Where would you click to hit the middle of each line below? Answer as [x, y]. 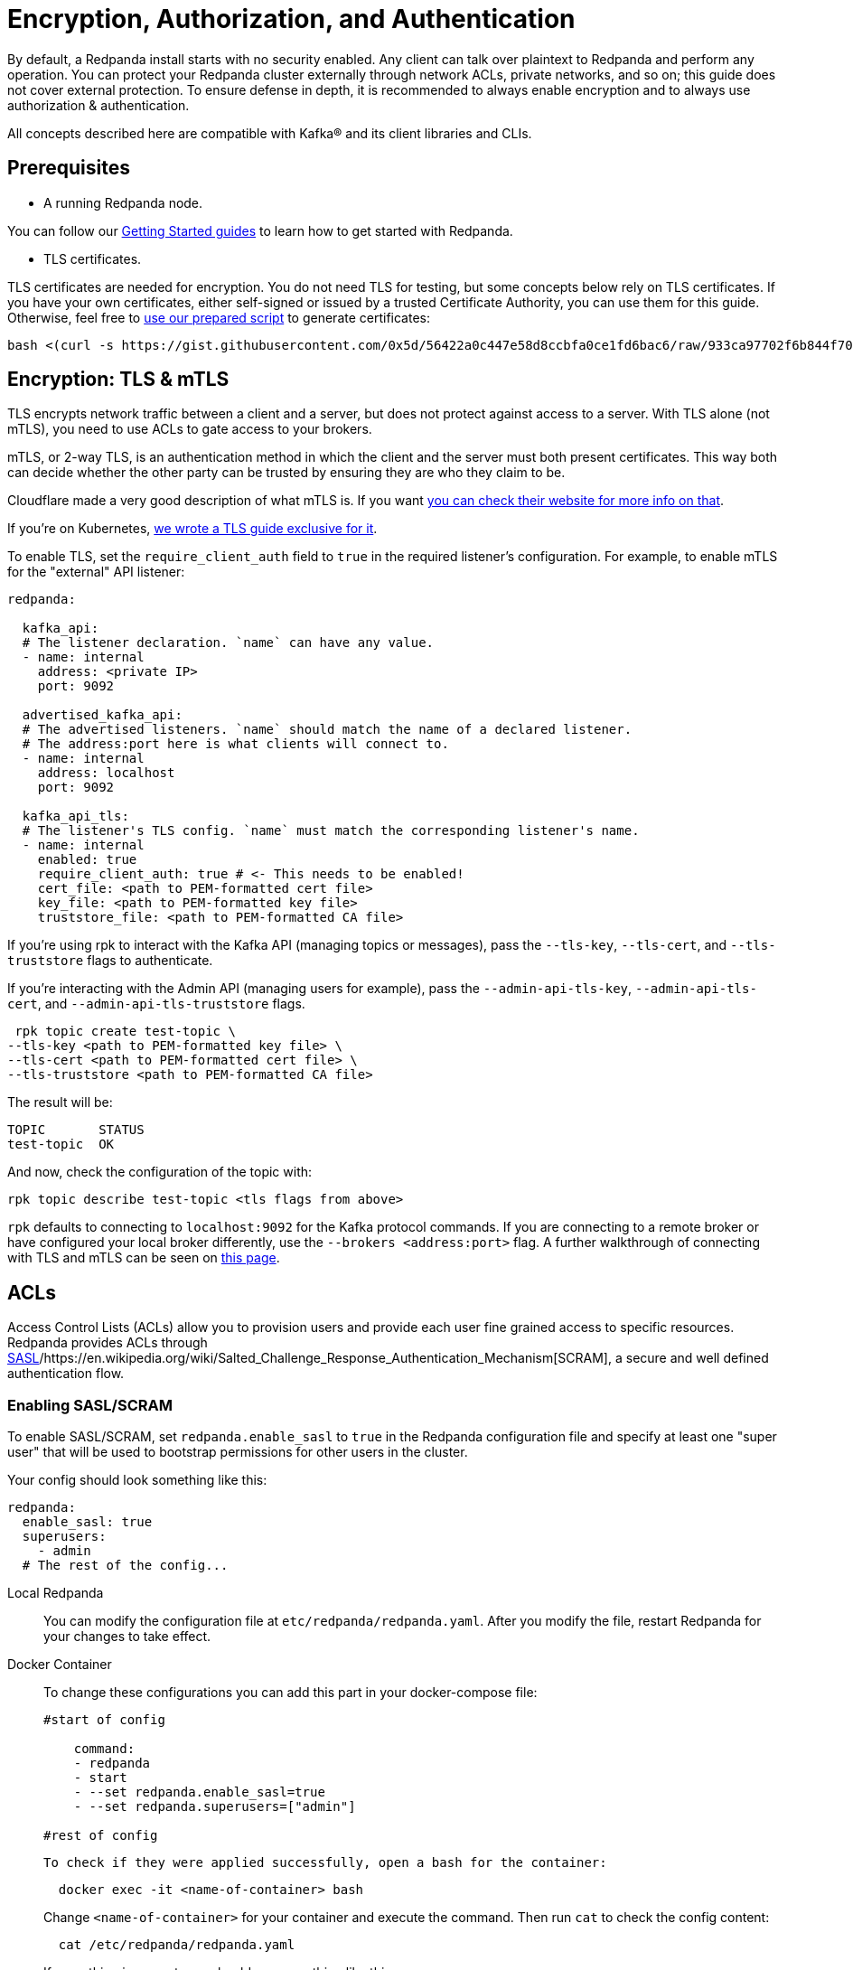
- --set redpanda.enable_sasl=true [199, 1792]
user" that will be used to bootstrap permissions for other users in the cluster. [238, 1452]
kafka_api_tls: [75, 816]
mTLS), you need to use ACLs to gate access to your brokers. [190, 429]
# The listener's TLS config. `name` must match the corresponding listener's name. [331, 831]
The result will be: [60, 1102]
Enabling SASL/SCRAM [90, 1405]
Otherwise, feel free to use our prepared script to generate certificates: [219, 317]
